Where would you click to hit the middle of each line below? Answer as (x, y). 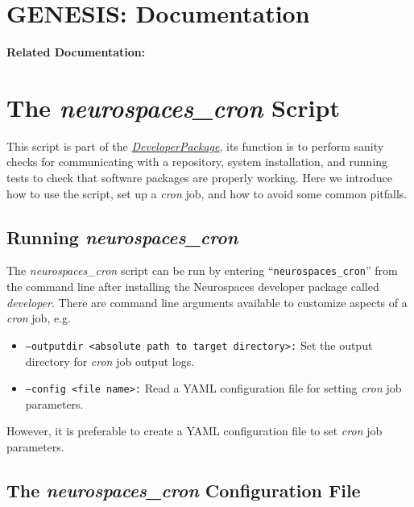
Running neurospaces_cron (122, 237)
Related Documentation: (76, 52)
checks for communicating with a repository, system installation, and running (197, 162)
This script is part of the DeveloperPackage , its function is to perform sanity (195, 145)
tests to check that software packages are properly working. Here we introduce (199, 178)
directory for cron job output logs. (110, 361)
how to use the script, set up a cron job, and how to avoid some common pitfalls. (207, 193)
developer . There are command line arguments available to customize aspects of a (207, 302)
